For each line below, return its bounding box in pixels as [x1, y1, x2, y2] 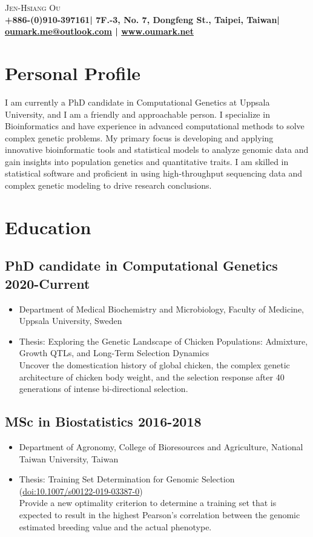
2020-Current [5, 274, 90, 292]
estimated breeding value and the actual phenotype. [19, 520, 212, 533]
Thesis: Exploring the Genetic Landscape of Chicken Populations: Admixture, [19, 334, 308, 347]
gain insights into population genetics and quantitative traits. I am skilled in [5, 155, 289, 167]
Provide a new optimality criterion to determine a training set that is [19, 496, 277, 509]
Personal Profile [5, 60, 141, 85]
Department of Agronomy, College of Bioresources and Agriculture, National [19, 440, 303, 453]
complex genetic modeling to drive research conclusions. [5, 179, 212, 192]
